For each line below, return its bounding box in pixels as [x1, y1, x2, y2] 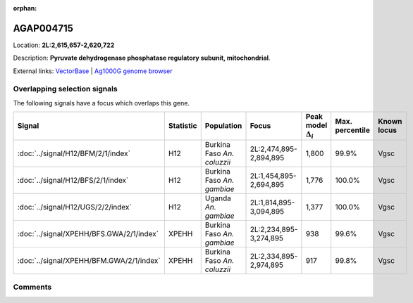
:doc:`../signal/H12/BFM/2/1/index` [17, 148, 130, 158]
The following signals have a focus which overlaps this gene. [13, 98, 190, 107]
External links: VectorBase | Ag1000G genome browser [13, 67, 173, 75]
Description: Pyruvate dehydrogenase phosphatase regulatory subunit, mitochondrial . [13, 53, 271, 63]
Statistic [168, 121, 197, 131]
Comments [13, 282, 52, 292]
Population [204, 121, 242, 131]
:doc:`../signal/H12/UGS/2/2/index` [17, 202, 132, 212]
